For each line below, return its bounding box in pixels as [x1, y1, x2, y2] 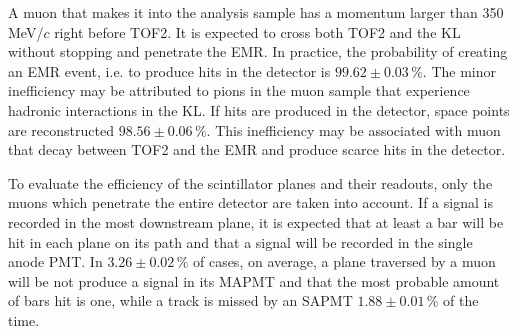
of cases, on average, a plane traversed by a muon [192, 251, 496, 272]
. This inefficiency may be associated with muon [206, 119, 501, 140]
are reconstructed [8, 119, 114, 140]
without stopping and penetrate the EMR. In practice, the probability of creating [8, 41, 508, 62]
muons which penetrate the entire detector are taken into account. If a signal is [8, 192, 493, 213]
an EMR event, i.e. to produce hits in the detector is [8, 60, 331, 81]
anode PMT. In [8, 251, 103, 272]
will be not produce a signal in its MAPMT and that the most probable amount [8, 270, 500, 291]
